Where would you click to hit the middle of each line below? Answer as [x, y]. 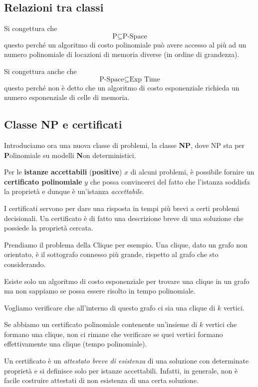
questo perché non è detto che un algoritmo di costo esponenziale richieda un [122, 87]
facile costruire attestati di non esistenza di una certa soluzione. [101, 380]
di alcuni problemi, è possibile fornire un [192, 172]
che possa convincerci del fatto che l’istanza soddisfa [170, 181]
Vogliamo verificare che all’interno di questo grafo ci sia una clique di [110, 307]
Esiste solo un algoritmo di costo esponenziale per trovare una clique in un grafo [127, 281]
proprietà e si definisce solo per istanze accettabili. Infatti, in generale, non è [121, 370]
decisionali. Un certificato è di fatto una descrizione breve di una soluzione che [124, 218]
